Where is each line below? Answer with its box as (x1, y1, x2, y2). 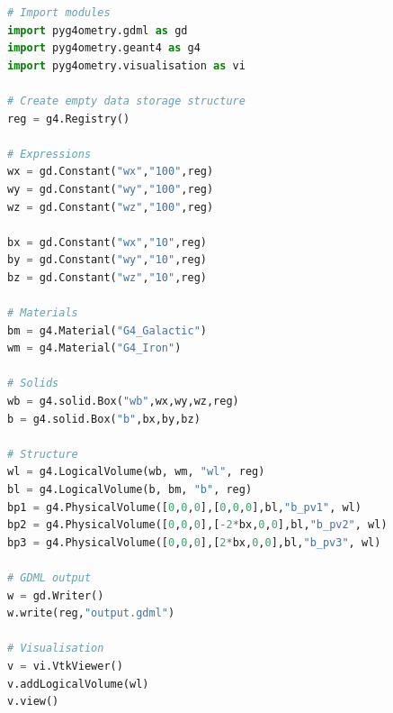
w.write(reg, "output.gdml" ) (7, 607, 175, 620)
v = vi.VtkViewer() (7, 659, 123, 672)
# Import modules (7, 6, 111, 19)
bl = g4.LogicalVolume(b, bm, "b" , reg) (7, 483, 253, 497)
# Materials (7, 306, 78, 320)
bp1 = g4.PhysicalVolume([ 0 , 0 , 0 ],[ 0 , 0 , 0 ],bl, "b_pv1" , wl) (7, 500, 362, 514)
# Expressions (7, 147, 92, 160)
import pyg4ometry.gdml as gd (7, 23, 188, 37)
